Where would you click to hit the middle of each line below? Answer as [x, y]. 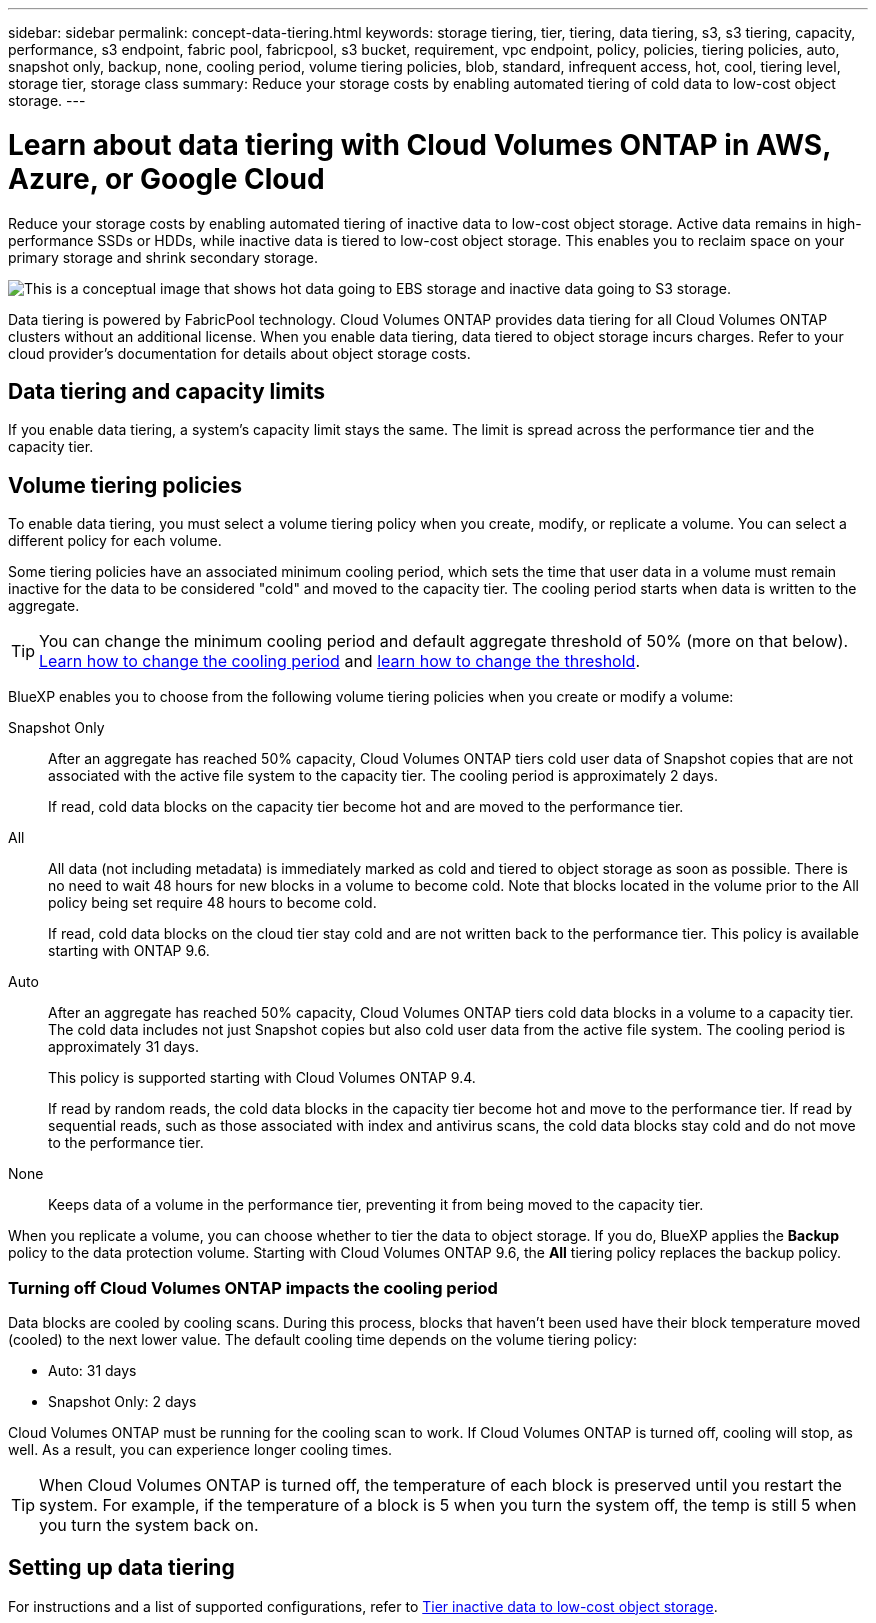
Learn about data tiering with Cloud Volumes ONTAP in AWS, [419, 144]
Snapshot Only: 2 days [122, 1401]
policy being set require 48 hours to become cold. [212, 903]
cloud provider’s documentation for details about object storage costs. [239, 353]
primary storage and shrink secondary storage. [163, 257]
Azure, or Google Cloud [166, 178]
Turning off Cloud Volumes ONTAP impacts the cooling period [253, 1287]
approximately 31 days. [123, 1047]
